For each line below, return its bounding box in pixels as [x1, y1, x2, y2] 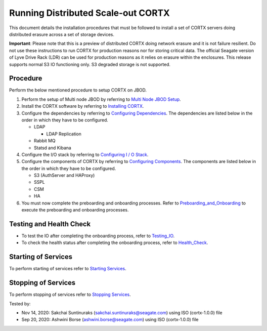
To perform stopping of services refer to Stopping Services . [9, 291, 131, 297]
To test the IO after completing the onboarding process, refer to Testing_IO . [21, 233, 175, 239]
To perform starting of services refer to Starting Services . [9, 266, 127, 272]
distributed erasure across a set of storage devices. [9, 31, 115, 37]
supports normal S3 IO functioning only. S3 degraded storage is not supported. [9, 61, 171, 67]
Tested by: [9, 300, 31, 306]
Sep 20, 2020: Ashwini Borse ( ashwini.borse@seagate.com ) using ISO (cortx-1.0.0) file [21, 317, 199, 323]
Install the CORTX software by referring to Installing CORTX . [21, 103, 144, 109]
